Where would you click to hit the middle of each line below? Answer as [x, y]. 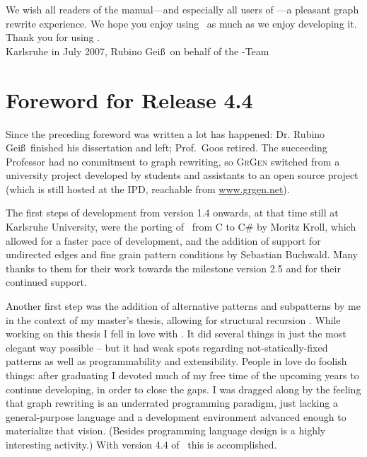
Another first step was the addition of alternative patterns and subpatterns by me [183, 306]
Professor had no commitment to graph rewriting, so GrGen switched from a [173, 161]
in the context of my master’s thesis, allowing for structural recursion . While [173, 319]
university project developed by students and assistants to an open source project [182, 175]
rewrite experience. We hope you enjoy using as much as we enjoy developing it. [181, 23]
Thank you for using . [53, 37]
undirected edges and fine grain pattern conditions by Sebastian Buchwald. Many [182, 254]
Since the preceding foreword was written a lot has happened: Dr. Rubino [165, 133]
